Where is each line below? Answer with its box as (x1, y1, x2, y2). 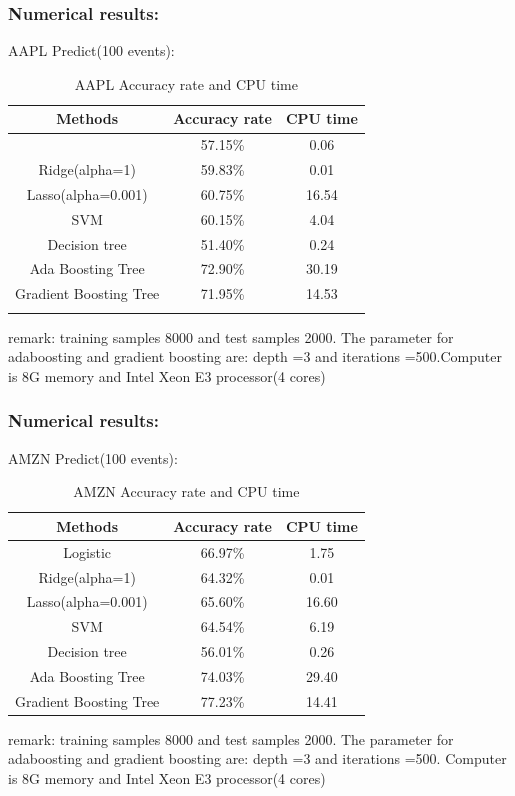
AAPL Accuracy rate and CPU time (74, 73, 298, 94)
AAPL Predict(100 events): (8, 40, 175, 61)
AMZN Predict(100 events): (8, 447, 178, 468)
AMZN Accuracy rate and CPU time (73, 481, 300, 502)
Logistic (63, 541, 112, 562)
